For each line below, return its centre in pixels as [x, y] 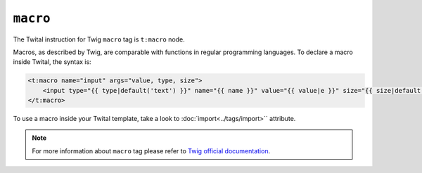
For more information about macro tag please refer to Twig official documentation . [151, 150]
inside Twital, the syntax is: [52, 62]
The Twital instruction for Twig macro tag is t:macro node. [99, 39]
